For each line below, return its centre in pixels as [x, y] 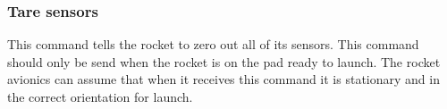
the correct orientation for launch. [100, 96]
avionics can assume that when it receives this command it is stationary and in [223, 79]
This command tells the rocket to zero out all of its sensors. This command [213, 44]
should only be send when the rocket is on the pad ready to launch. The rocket [224, 61]
